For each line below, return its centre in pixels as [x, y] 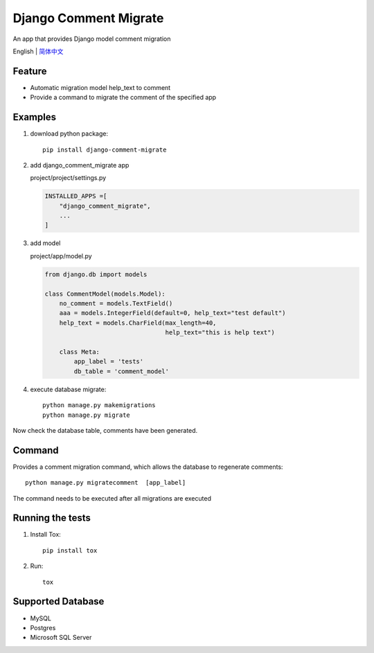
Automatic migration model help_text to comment [100, 87]
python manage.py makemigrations [99, 405]
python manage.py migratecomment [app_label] [106, 483]
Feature [30, 71]
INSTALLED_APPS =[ [76, 196]
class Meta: [80, 352]
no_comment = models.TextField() [116, 304]
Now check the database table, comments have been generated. [105, 430]
